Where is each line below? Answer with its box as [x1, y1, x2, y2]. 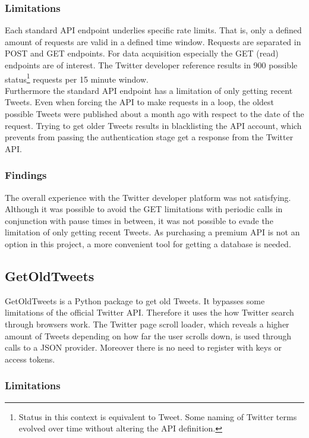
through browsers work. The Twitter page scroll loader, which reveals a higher [5, 317, 289, 330]
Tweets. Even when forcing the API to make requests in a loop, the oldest [5, 96, 275, 108]
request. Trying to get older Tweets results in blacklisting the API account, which [5, 119, 302, 131]
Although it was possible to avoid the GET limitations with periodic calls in [5, 203, 283, 215]
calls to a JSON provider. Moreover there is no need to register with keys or [5, 341, 282, 354]
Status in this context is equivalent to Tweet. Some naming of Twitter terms [18, 410, 297, 423]
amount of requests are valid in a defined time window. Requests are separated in [5, 35, 301, 48]
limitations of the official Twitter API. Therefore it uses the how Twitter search [5, 306, 294, 319]
